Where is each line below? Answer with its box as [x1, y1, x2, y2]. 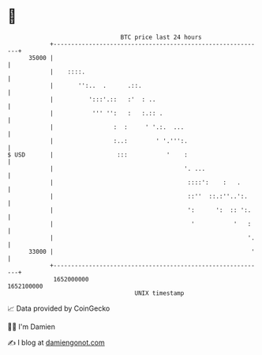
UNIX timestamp [134, 289, 185, 297]
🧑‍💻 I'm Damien [7, 322, 56, 331]
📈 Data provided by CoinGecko [7, 304, 110, 313]
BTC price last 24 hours [120, 33, 202, 41]
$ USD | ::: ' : [7, 150, 189, 159]
